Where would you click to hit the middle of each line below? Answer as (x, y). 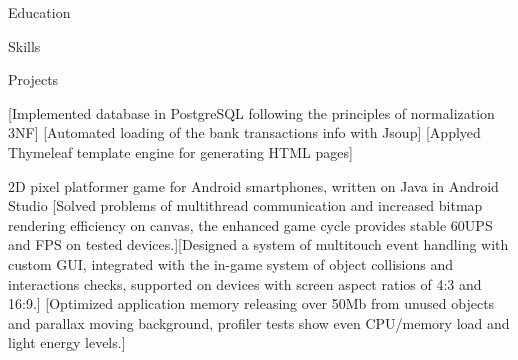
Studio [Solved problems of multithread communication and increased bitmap (245, 205)
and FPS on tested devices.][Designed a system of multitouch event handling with (258, 244)
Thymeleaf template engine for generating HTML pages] (180, 151)
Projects (33, 79)
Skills (24, 45)
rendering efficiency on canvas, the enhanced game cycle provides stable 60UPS (250, 224)
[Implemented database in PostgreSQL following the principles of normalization (251, 112)
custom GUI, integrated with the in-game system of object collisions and (230, 263)
